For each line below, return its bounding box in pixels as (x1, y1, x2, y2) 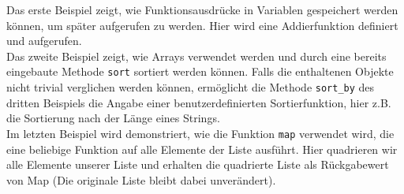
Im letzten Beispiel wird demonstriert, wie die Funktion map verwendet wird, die (6, 125, 395, 141)
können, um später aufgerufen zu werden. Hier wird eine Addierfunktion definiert (6, 17, 398, 33)
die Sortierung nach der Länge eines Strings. (6, 110, 220, 126)
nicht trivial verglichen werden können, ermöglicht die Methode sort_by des (6, 79, 375, 95)
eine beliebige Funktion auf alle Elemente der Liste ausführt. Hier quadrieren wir (6, 140, 398, 157)
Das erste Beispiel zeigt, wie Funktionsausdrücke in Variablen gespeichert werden (6, 2, 398, 17)
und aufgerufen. (6, 32, 82, 49)
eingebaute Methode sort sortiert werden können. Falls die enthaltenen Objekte (6, 63, 394, 80)
